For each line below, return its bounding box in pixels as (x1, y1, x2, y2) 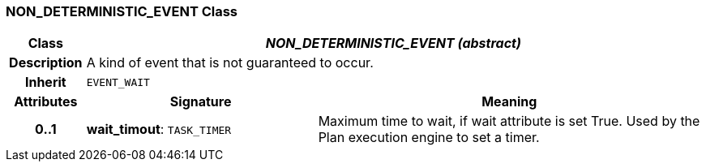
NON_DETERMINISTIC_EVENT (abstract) (265, 35, 521, 52)
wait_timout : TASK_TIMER (86, 121, 232, 138)
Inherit (24, 74, 66, 91)
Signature (169, 93, 232, 110)
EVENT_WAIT (86, 75, 150, 88)
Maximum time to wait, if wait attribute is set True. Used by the (318, 113, 700, 130)
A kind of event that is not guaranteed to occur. (86, 54, 374, 71)
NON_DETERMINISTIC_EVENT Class (6, 3, 238, 19)
